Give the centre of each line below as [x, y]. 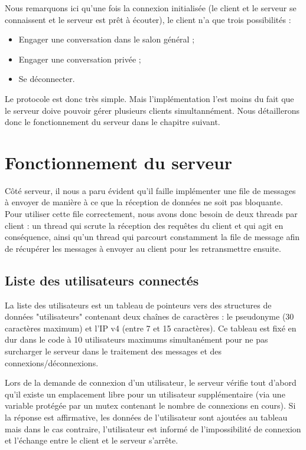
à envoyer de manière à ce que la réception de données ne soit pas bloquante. [144, 202]
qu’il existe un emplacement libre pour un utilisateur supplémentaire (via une [145, 394]
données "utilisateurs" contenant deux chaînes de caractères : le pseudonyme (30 [149, 316]
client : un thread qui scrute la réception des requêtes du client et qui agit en [144, 225]
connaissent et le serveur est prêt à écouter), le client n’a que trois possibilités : [148, 19]
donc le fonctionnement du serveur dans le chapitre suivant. [113, 122]
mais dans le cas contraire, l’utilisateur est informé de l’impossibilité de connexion [153, 428]
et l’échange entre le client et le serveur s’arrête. [92, 440]
